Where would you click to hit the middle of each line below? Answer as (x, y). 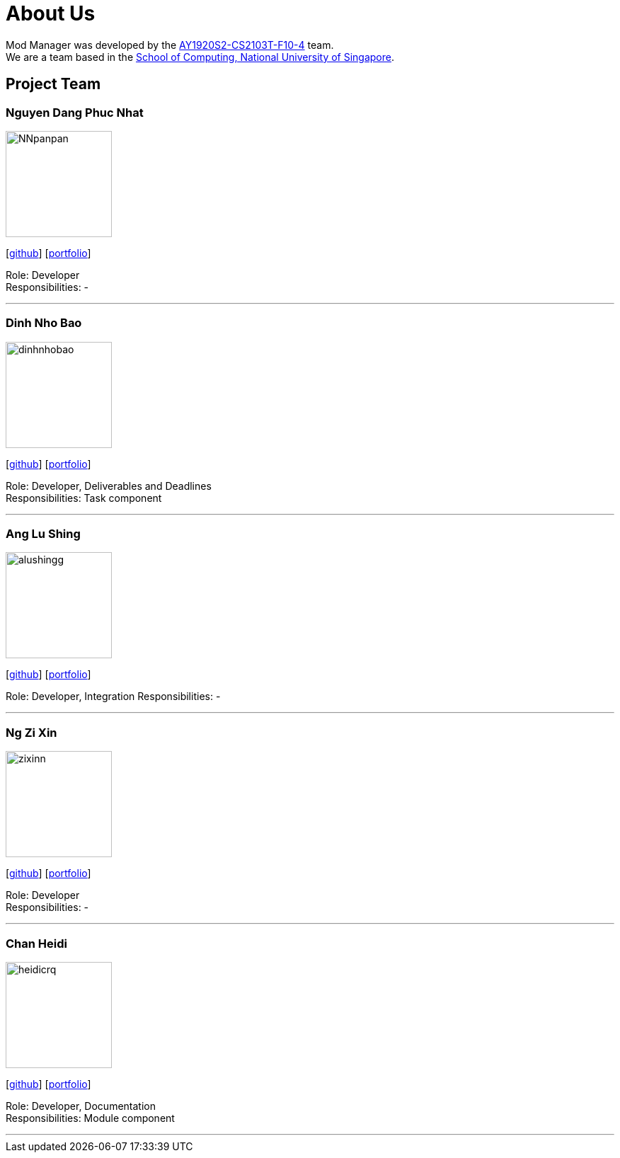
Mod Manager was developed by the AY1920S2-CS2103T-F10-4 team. (170, 45)
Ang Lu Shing (43, 534)
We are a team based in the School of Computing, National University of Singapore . (200, 57)
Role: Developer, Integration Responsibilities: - (113, 696)
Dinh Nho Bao (44, 323)
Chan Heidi (36, 943)
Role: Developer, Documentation (81, 1106)
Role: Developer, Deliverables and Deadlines (109, 486)
